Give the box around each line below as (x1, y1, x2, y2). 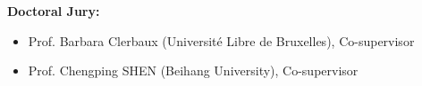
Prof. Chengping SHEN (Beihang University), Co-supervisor (28, 61, 359, 80)
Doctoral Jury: (7, 2, 100, 20)
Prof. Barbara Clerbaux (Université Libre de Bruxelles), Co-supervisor (28, 31, 415, 50)
